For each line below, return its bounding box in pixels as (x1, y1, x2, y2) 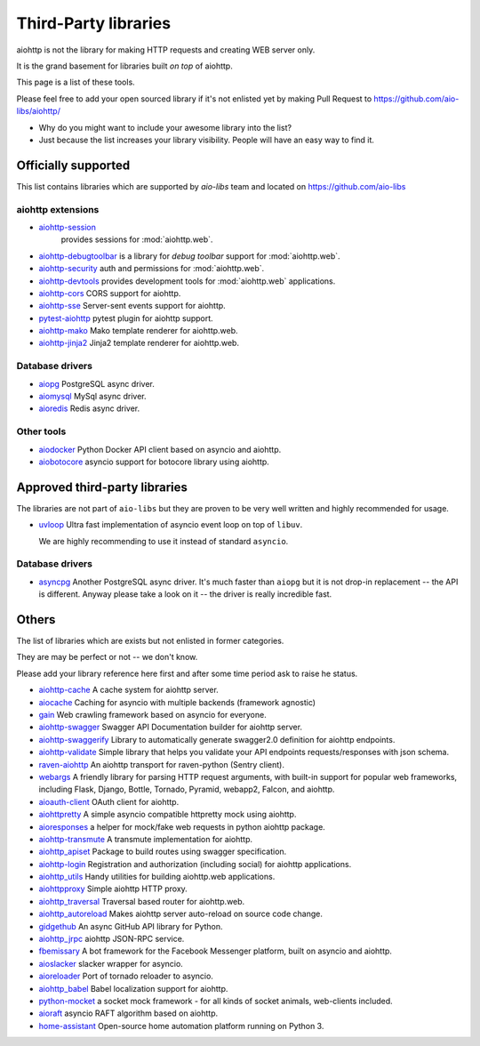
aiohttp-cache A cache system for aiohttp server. (38, 685, 220, 696)
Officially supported (16, 157, 131, 173)
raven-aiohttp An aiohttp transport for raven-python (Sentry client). (38, 759, 284, 769)
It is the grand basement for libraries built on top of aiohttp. (16, 60, 233, 71)
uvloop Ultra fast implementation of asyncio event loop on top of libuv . (38, 519, 303, 530)
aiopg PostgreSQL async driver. (38, 378, 156, 389)
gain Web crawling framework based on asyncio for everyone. (38, 709, 267, 720)
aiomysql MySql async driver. (38, 390, 147, 401)
